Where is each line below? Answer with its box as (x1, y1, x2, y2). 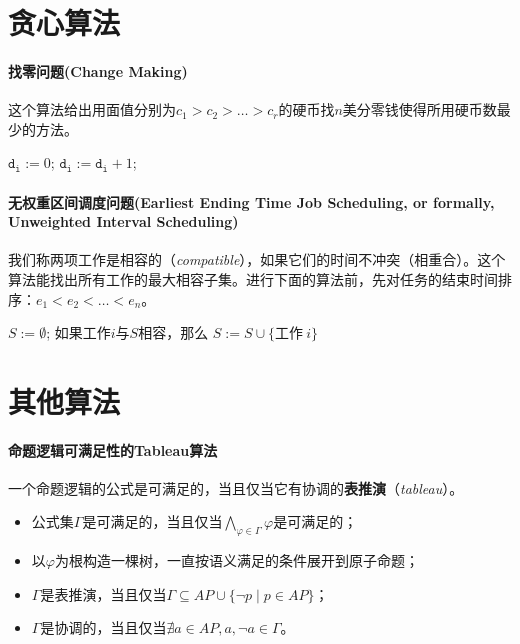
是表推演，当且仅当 (40, 583, 167, 604)
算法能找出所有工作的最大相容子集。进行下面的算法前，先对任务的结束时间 (8, 268, 498, 289)
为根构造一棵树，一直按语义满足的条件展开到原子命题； (54, 550, 419, 571)
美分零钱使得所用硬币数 (342, 99, 497, 120)
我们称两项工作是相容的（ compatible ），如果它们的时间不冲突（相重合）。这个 (8, 249, 506, 270)
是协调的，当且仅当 (40, 617, 167, 638)
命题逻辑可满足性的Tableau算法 (8, 439, 218, 460)
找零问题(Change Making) (8, 60, 188, 81)
